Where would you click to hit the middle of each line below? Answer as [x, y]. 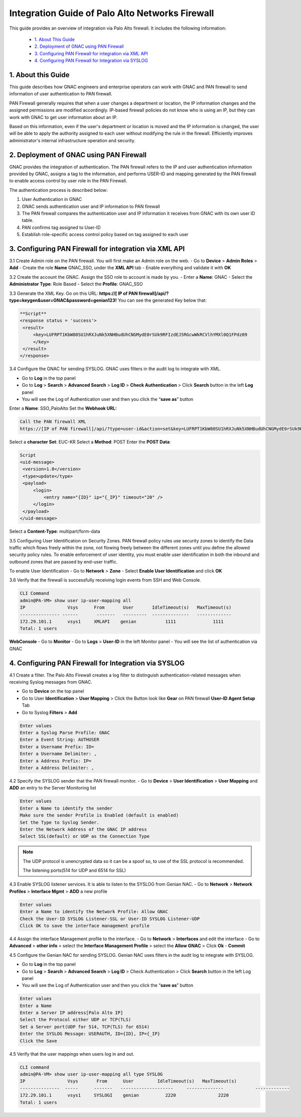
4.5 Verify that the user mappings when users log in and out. [72, 1054]
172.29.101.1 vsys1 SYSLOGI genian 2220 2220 [124, 1095]
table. [28, 220]
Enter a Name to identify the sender [66, 808]
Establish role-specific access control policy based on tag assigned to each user [105, 235]
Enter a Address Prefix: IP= [56, 761]
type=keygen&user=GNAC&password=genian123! [63, 300]
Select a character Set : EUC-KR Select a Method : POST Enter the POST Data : [90, 441]
